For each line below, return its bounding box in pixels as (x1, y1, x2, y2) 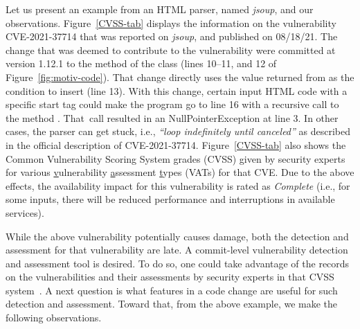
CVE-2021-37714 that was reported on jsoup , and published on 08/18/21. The (6, 29, 338, 44)
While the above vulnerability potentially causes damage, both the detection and (6, 229, 349, 243)
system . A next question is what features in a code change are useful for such (6, 283, 338, 297)
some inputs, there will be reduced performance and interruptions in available (6, 192, 335, 206)
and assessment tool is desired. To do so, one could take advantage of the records (6, 256, 350, 270)
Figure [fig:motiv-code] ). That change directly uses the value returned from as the (6, 69, 354, 84)
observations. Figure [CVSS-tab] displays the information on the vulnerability (6, 15, 336, 30)
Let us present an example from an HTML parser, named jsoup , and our (6, 2, 314, 16)
